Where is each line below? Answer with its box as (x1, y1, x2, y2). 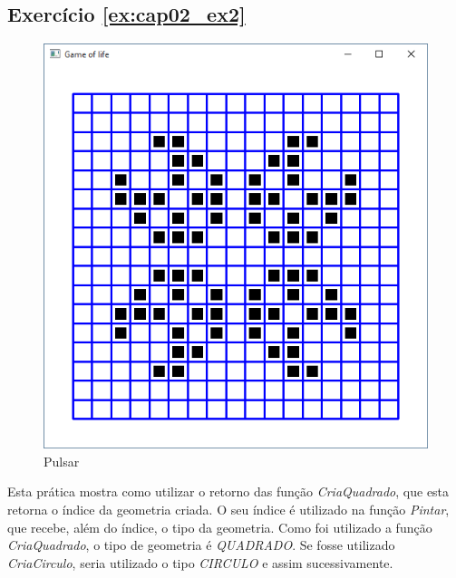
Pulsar (44, 451, 80, 470)
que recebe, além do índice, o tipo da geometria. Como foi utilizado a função (7, 517, 432, 536)
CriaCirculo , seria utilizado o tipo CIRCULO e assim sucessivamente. (7, 553, 393, 572)
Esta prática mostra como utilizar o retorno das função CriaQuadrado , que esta (7, 482, 450, 501)
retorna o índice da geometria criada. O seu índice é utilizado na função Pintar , (7, 500, 450, 519)
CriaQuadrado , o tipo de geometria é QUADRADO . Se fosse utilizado (7, 535, 395, 554)
